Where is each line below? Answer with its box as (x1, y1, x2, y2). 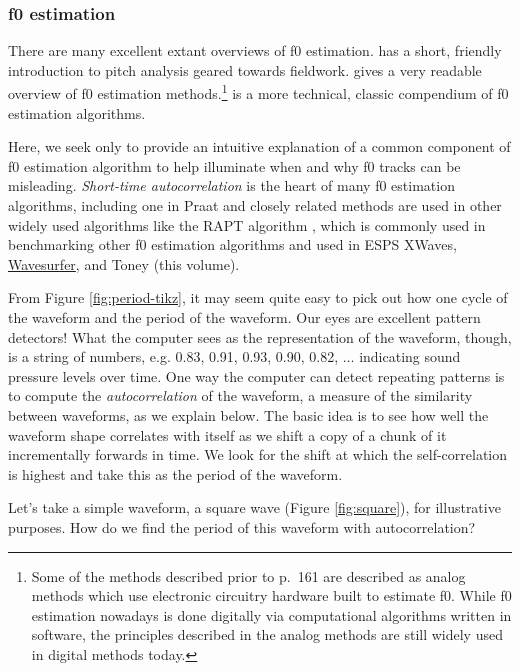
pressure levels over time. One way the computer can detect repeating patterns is (8, 365, 505, 386)
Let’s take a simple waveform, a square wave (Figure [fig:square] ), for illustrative (8, 497, 501, 518)
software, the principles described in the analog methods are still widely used (31, 624, 503, 645)
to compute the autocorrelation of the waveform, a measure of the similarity (8, 385, 473, 406)
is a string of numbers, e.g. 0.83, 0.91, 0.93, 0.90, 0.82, (8, 346, 339, 367)
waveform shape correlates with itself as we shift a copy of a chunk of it (8, 424, 447, 445)
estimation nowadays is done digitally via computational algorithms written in (31, 604, 512, 625)
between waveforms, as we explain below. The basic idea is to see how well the (8, 404, 489, 425)
